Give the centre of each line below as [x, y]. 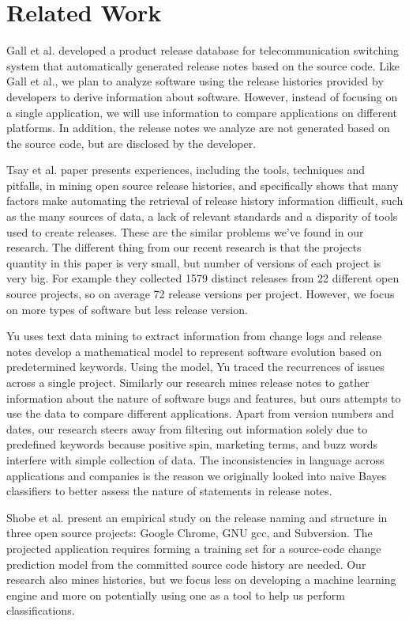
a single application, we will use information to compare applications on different [202, 112]
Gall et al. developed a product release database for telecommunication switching [203, 50]
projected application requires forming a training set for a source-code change [194, 548]
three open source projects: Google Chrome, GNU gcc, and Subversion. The [189, 533]
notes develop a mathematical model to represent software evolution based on [194, 351]
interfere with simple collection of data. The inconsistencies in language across [195, 459]
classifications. [41, 610]
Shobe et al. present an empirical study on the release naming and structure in [197, 517]
